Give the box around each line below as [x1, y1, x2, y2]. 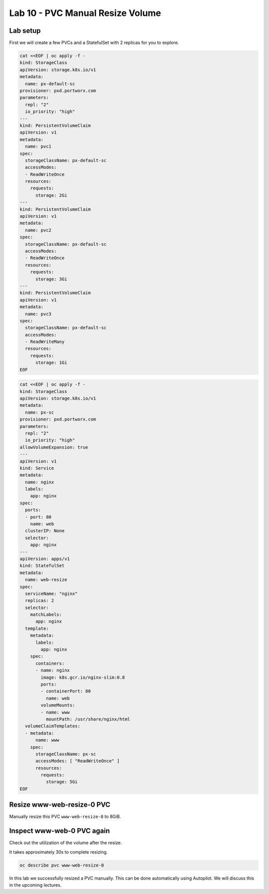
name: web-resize [25, 577, 67, 583]
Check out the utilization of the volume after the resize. [9, 840, 122, 846]
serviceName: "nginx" [25, 591, 78, 596]
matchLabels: [30, 612, 62, 617]
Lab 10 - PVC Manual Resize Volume [9, 7, 161, 18]
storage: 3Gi [35, 276, 67, 282]
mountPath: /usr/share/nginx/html [45, 716, 131, 722]
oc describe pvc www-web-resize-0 [19, 862, 104, 868]
